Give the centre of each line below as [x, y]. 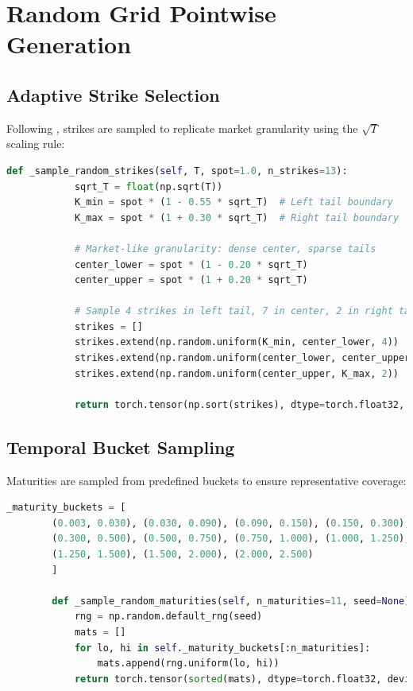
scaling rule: [36, 144]
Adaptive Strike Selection [113, 94]
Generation [69, 44]
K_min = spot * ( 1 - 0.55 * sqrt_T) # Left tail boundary [234, 202]
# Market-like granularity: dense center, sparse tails [225, 248]
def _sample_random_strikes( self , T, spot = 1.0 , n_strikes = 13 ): [177, 171]
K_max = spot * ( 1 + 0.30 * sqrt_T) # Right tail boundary [237, 217]
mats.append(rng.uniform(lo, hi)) [188, 664]
